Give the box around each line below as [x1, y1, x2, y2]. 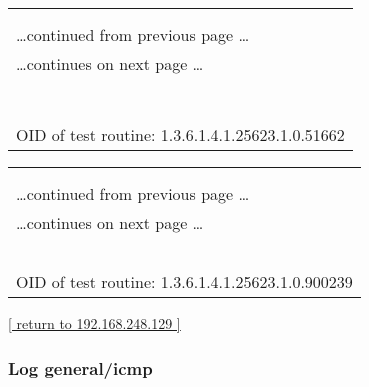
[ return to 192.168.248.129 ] [8, 313, 181, 333]
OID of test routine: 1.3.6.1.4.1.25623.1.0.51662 [16, 123, 345, 146]
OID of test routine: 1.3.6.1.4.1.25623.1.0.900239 [16, 270, 353, 293]
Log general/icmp [8, 355, 153, 380]
